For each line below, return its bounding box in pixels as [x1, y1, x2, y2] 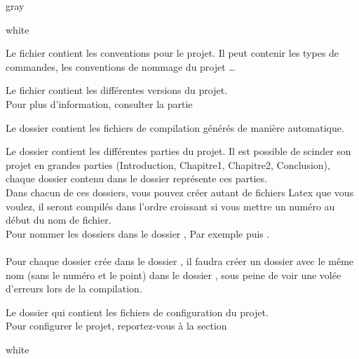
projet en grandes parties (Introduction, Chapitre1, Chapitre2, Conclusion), [6, 157, 330, 172]
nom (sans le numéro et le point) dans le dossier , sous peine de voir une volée [6, 267, 341, 282]
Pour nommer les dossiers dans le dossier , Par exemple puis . [6, 226, 270, 241]
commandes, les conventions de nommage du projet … [6, 59, 236, 74]
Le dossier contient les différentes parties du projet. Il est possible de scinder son [6, 144, 351, 158]
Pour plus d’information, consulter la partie [6, 96, 193, 111]
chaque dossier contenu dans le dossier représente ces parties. [6, 171, 267, 186]
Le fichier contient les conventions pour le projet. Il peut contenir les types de [6, 46, 339, 60]
